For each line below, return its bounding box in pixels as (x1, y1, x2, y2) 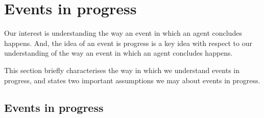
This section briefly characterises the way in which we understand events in (4, 64, 240, 75)
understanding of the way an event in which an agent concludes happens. (4, 48, 233, 58)
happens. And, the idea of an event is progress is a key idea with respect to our (4, 37, 252, 48)
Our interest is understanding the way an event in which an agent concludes (4, 28, 242, 38)
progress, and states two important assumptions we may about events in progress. (4, 75, 260, 85)
